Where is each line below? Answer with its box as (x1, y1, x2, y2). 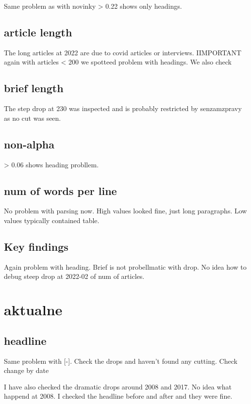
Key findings (4, 239, 68, 254)
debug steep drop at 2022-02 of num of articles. (4, 271, 145, 281)
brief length (4, 81, 64, 96)
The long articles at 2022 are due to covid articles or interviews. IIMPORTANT (4, 47, 242, 57)
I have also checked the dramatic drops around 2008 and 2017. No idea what (4, 381, 232, 391)
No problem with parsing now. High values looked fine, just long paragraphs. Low (4, 206, 247, 216)
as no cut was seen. (4, 113, 61, 123)
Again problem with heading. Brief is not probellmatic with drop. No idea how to (4, 261, 247, 272)
